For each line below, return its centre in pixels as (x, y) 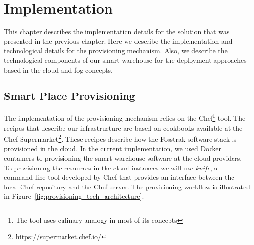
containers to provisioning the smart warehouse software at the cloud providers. (123, 158)
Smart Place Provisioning (70, 96)
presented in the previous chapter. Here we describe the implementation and (118, 41)
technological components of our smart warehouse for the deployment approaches (125, 60)
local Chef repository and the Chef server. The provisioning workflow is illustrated (127, 186)
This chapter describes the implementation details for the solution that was (117, 31)
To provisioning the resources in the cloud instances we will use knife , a (111, 167)
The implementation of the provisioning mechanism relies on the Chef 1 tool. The (125, 117)
